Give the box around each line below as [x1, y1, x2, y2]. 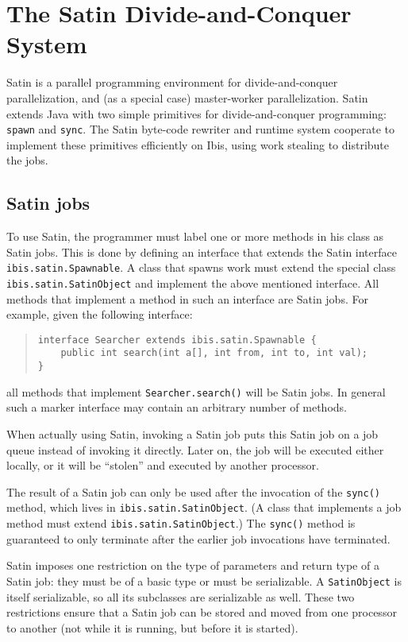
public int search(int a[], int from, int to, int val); [60, 347, 368, 359]
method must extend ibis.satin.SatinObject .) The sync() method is [6, 515, 356, 532]
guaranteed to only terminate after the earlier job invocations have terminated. [6, 530, 391, 547]
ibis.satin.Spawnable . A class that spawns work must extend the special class [6, 259, 396, 276]
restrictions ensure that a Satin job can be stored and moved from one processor [6, 604, 397, 621]
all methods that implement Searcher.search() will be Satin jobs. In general [6, 383, 386, 400]
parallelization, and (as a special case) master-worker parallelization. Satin [6, 89, 368, 106]
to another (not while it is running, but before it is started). [6, 619, 298, 636]
